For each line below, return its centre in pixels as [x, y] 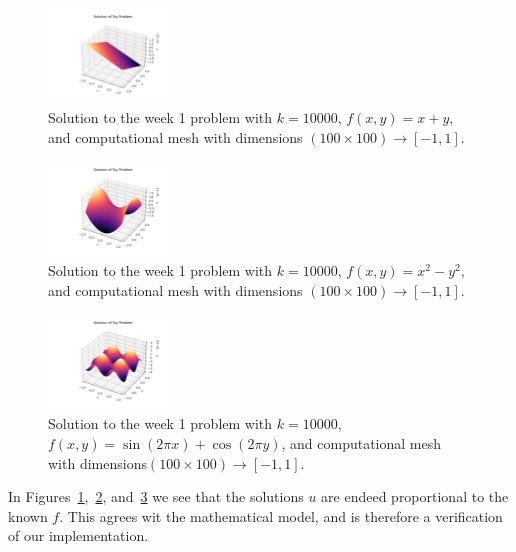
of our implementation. [78, 535]
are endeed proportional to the [415, 496]
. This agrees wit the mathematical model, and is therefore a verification [281, 515]
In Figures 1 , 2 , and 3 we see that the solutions [156, 496]
